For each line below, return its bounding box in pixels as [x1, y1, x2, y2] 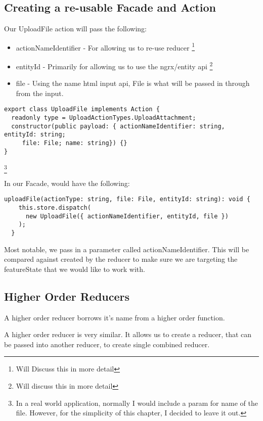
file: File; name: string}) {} [22, 139, 127, 147]
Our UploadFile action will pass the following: [4, 23, 147, 34]
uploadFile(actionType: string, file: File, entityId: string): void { [4, 196, 250, 203]
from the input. [16, 87, 64, 98]
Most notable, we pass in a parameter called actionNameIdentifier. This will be [4, 244, 249, 254]
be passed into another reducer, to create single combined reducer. [4, 339, 210, 349]
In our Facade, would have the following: [4, 177, 130, 188]
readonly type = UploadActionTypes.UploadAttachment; [11, 114, 196, 122]
